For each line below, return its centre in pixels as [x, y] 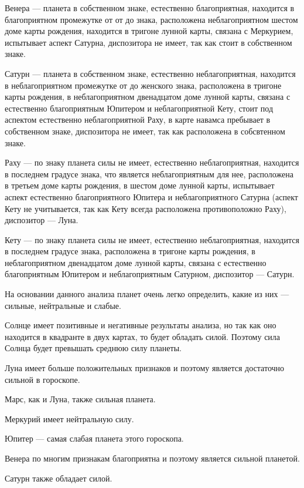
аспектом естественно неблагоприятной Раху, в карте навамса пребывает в [138, 120]
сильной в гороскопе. [42, 379]
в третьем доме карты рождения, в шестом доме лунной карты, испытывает [140, 185]
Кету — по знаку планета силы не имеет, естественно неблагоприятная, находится [152, 239]
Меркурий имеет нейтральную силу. [69, 418]
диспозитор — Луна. [42, 220]
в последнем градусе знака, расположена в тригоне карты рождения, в [130, 251]
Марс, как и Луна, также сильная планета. [80, 399]
